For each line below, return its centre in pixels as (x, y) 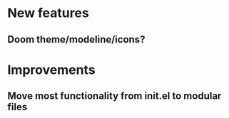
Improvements (51, 70)
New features (48, 13)
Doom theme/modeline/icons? (76, 39)
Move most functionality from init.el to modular (114, 96)
